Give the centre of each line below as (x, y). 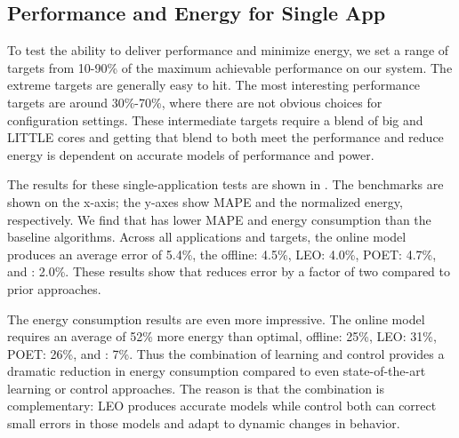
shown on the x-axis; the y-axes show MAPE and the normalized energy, (205, 201)
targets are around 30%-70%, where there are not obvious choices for (195, 102)
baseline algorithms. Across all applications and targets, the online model (207, 237)
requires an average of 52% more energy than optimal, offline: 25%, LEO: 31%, (222, 336)
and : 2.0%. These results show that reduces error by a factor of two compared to (229, 271)
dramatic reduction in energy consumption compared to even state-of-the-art (217, 371)
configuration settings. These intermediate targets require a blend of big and (215, 119)
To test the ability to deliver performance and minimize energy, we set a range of (228, 50)
